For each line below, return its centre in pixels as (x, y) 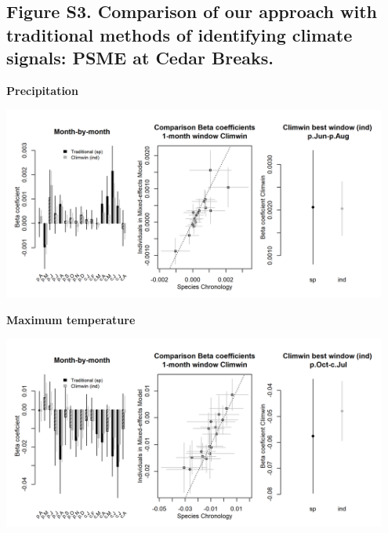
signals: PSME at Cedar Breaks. (140, 58)
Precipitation (42, 90)
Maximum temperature (71, 319)
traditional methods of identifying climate (179, 34)
